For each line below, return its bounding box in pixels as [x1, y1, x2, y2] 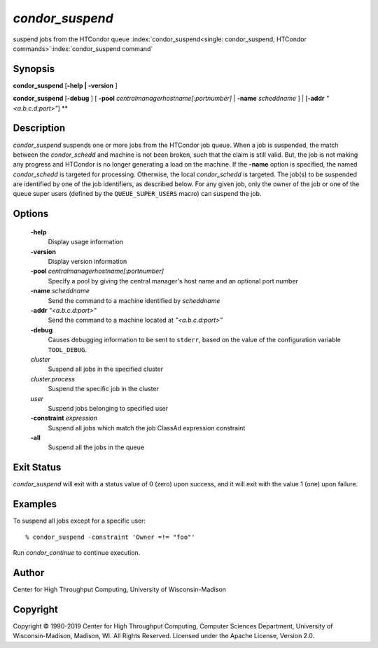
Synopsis [13, 63, 55, 75]
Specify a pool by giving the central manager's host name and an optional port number [48, 276, 299, 285]
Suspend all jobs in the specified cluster [48, 365, 164, 374]
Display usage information [48, 238, 124, 246]
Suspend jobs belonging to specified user [48, 404, 169, 412]
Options [13, 208, 49, 220]
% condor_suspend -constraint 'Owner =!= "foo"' [25, 533, 195, 541]
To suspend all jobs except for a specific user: [13, 516, 146, 525]
